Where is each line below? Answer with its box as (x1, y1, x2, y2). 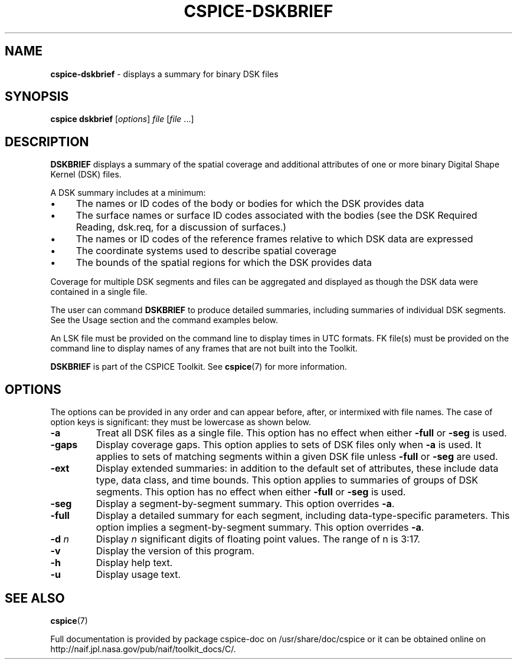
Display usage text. (96, 568, 181, 581)
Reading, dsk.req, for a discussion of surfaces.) (76, 221, 287, 234)
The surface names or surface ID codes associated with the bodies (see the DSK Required (76, 209, 477, 222)
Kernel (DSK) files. (50, 169, 122, 180)
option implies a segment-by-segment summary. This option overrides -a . (96, 521, 424, 534)
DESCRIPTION (5, 134, 89, 149)
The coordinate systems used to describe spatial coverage (76, 245, 337, 257)
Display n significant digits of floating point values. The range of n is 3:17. (96, 533, 420, 545)
